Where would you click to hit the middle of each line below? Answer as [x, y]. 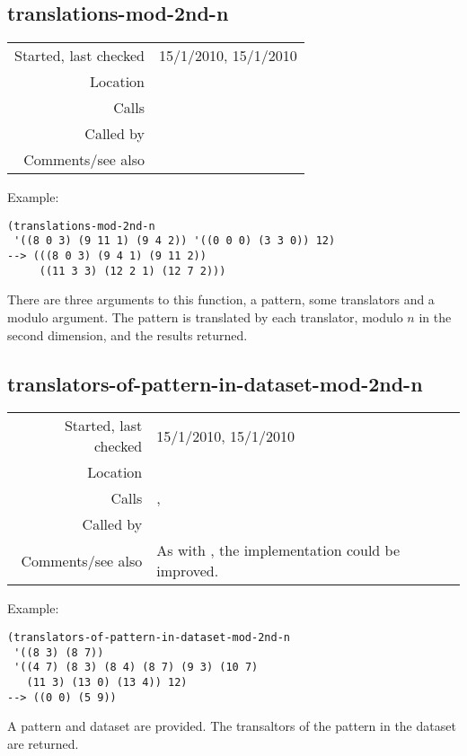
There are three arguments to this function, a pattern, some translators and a [221, 299]
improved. [188, 571]
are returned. [43, 743]
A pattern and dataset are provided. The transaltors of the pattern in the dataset [232, 726]
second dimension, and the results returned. [128, 334]
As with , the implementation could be [278, 550]
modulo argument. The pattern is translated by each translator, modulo [205, 317]
